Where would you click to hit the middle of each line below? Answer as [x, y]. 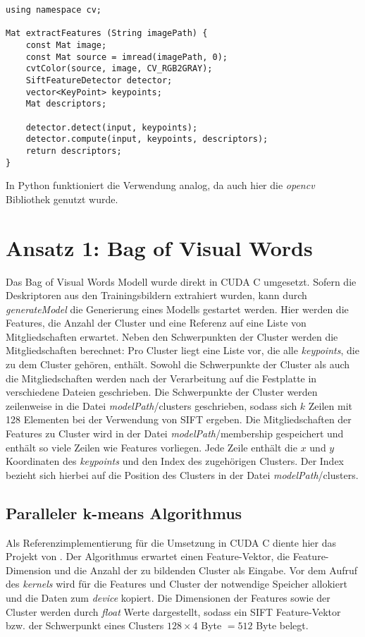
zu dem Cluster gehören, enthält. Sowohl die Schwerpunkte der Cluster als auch [178, 364]
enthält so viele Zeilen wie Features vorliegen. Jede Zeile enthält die [151, 447]
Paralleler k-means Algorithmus [124, 512]
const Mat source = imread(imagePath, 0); [126, 57]
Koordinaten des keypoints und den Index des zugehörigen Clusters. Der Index [175, 461]
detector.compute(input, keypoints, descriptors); [147, 139]
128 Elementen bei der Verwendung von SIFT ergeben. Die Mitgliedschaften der [179, 419]
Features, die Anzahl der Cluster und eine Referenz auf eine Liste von [156, 323]
